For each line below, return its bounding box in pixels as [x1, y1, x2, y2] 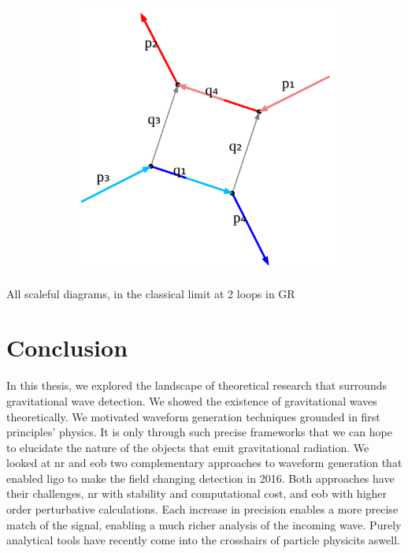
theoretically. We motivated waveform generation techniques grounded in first [6, 408, 380, 424]
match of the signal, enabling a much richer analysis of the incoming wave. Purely [6, 516, 402, 532]
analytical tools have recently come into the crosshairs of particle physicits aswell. [6, 532, 400, 548]
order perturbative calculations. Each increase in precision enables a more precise [6, 501, 399, 518]
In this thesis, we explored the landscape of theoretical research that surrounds [6, 377, 387, 394]
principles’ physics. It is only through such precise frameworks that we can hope [6, 424, 392, 440]
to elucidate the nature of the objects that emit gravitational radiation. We [6, 439, 369, 455]
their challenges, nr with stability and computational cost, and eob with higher [6, 485, 388, 502]
